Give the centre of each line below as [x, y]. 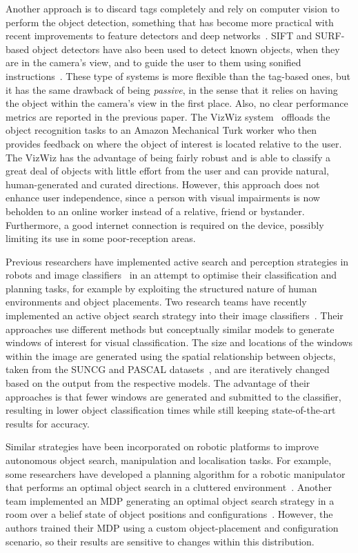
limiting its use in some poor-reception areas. [101, 238]
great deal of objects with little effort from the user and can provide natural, [168, 171]
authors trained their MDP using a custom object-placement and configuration [172, 527]
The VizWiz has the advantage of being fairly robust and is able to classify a [168, 157]
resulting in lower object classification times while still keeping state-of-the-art [171, 410]
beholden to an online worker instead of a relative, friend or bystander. [155, 211]
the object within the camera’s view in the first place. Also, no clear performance [177, 103]
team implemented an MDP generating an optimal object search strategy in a [170, 500]
